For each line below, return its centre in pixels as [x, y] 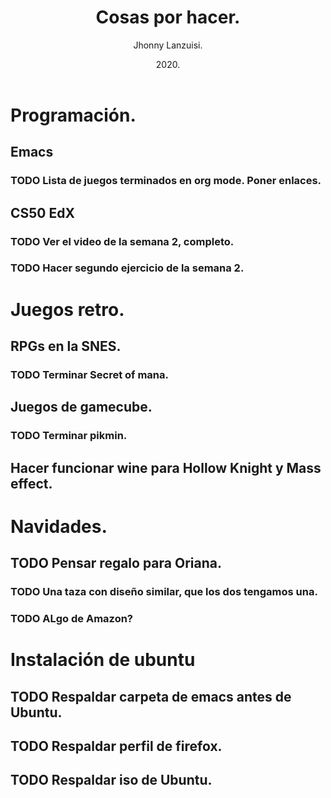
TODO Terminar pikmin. [69, 436]
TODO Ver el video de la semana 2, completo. [122, 241]
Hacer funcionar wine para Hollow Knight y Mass [166, 467]
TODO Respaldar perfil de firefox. [116, 746]
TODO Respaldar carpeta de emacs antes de [151, 696]
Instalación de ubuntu [103, 660]
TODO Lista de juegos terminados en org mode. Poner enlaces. [166, 181]
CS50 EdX [42, 212]
